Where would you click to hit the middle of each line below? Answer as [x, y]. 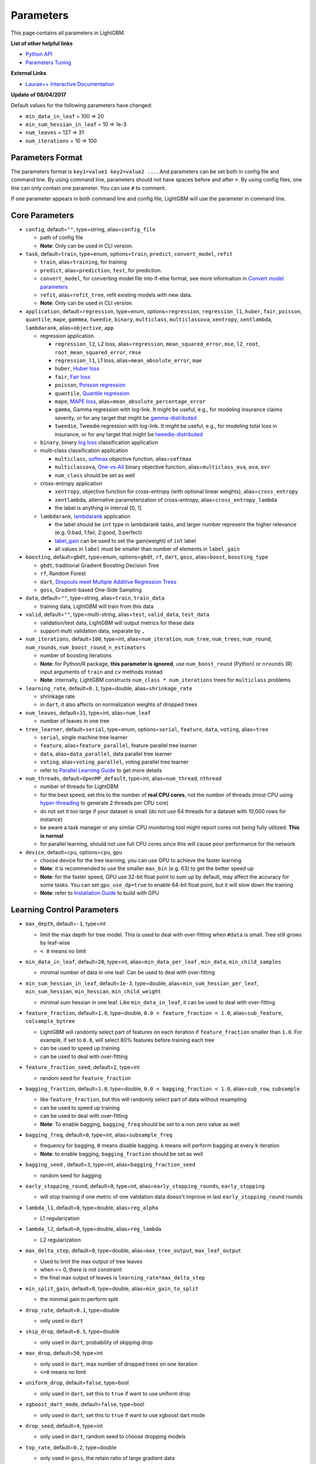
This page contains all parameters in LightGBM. [68, 33]
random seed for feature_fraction [86, 1078]
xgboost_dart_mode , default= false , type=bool [85, 1404]
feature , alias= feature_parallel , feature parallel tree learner [118, 745]
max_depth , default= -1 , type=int [66, 924]
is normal [52, 836]
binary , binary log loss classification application [99, 442]
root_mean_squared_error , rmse [98, 352]
